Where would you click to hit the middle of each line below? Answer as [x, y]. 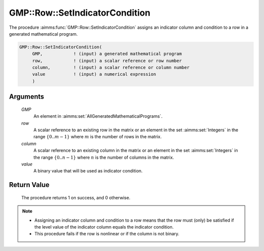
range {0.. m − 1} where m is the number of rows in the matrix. [98, 137]
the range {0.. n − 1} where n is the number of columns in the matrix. [104, 157]
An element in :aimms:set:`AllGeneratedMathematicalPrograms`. [98, 116]
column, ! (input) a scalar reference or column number [111, 68]
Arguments [27, 97]
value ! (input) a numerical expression [94, 74]
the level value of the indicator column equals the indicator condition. [104, 227]
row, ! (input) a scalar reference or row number [107, 61]
